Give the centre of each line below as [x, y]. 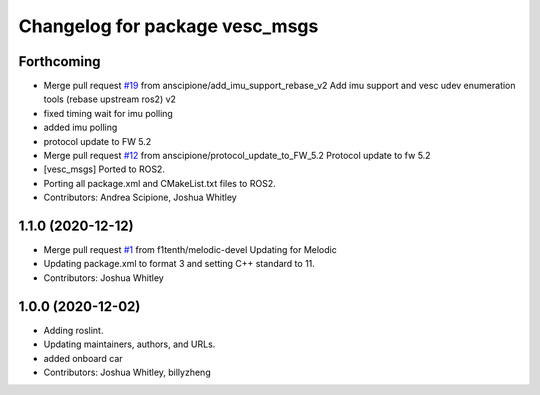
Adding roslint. [73, 330]
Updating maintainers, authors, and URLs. [129, 344]
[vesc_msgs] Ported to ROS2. [104, 169]
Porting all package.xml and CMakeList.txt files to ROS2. [159, 183]
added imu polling [80, 127]
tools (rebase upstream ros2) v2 [110, 99]
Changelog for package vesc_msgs [168, 26]
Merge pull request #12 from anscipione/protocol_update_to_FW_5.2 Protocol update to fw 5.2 [237, 156]
